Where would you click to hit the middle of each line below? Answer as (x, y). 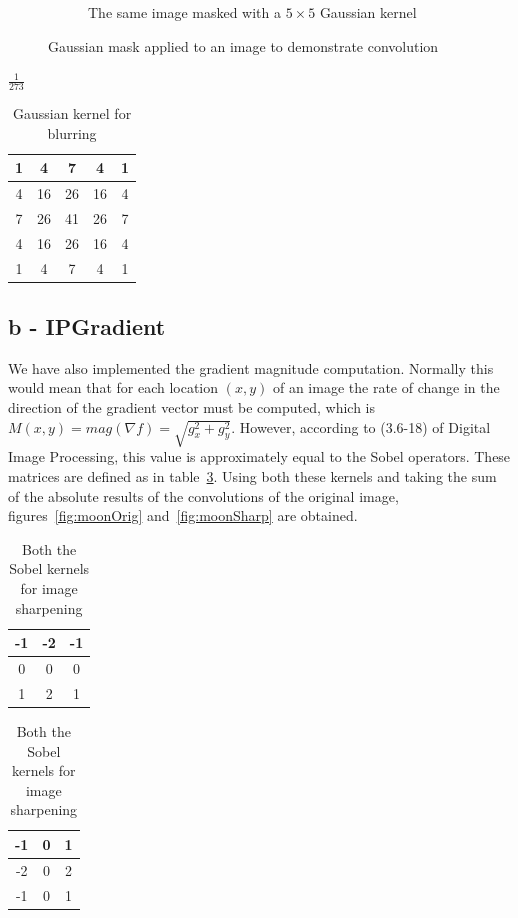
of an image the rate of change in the (386, 387)
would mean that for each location (113, 387)
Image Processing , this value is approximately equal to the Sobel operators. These (259, 456)
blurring (72, 132)
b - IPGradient (87, 326)
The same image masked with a (184, 12)
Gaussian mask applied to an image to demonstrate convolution (243, 45)
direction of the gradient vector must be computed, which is (191, 407)
